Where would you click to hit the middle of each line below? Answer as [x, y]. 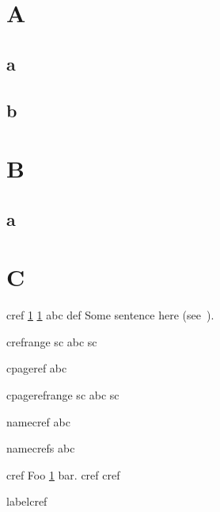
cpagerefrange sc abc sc [63, 395]
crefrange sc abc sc [52, 341]
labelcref [27, 501]
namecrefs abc [41, 448]
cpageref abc [37, 368]
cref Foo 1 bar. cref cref [63, 474]
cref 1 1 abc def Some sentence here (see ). [110, 315]
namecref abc [38, 421]
